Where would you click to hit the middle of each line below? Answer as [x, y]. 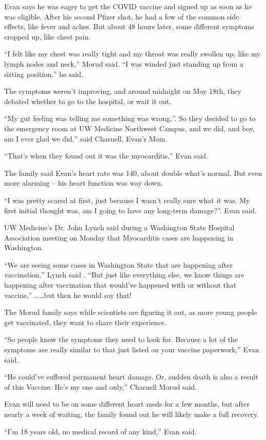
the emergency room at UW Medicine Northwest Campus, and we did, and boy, [130, 128]
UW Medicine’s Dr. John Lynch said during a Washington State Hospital [119, 227]
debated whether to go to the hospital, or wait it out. [88, 101]
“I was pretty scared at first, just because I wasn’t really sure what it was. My [127, 200]
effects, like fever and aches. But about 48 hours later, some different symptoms [129, 26]
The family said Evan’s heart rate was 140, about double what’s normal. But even [133, 173]
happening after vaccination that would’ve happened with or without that [120, 285]
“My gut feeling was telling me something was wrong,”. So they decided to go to [130, 118]
